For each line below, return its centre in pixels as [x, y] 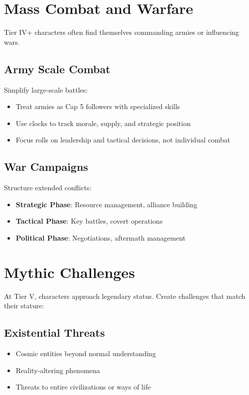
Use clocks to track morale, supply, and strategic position [103, 123]
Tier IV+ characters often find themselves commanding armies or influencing [122, 32]
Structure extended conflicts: [48, 188]
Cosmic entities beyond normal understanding [86, 353]
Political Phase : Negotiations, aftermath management [101, 237]
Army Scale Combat [57, 68]
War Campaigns [46, 167]
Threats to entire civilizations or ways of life [83, 387]
